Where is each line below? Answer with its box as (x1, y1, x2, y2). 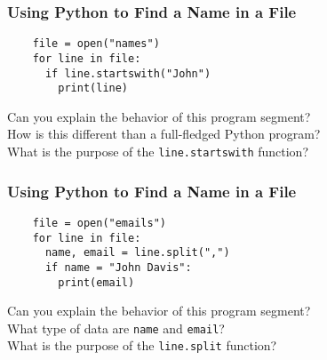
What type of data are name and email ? (7, 318, 225, 337)
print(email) (58, 276, 135, 289)
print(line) (58, 82, 129, 95)
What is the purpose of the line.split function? (7, 336, 277, 355)
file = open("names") (32, 37, 160, 51)
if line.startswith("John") (44, 67, 211, 80)
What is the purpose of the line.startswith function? (7, 142, 309, 161)
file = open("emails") (32, 216, 166, 229)
